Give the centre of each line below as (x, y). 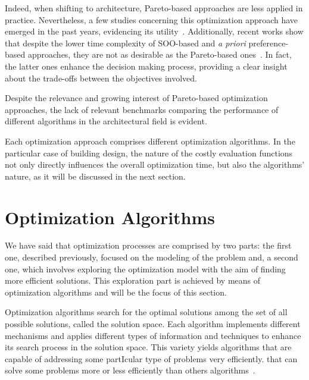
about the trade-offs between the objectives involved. (101, 78)
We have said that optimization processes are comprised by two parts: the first (148, 245)
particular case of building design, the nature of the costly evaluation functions (149, 153)
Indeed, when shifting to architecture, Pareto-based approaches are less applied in (154, 8)
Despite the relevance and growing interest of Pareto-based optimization (136, 98)
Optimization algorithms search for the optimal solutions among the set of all (146, 312)
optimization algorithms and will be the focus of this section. (116, 292)
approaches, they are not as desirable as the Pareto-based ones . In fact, (160, 54)
